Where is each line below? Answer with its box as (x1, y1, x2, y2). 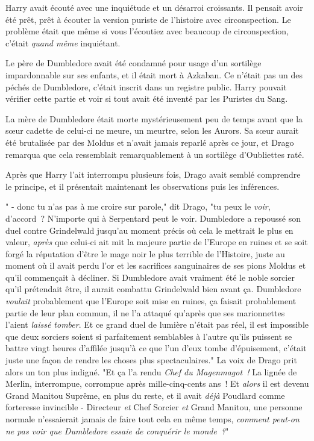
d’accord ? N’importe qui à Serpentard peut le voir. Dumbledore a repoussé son (5, 211, 301, 224)
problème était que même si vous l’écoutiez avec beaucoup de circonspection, (5, 25, 289, 37)
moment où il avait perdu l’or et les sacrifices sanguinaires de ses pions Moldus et (5, 259, 306, 272)
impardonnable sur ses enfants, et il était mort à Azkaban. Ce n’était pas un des (5, 68, 303, 81)
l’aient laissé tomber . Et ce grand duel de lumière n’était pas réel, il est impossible (5, 318, 309, 331)
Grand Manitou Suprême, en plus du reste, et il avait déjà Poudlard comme (5, 389, 285, 401)
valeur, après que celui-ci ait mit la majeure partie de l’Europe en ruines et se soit (5, 236, 308, 248)
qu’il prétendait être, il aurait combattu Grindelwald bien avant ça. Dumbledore (5, 283, 301, 295)
